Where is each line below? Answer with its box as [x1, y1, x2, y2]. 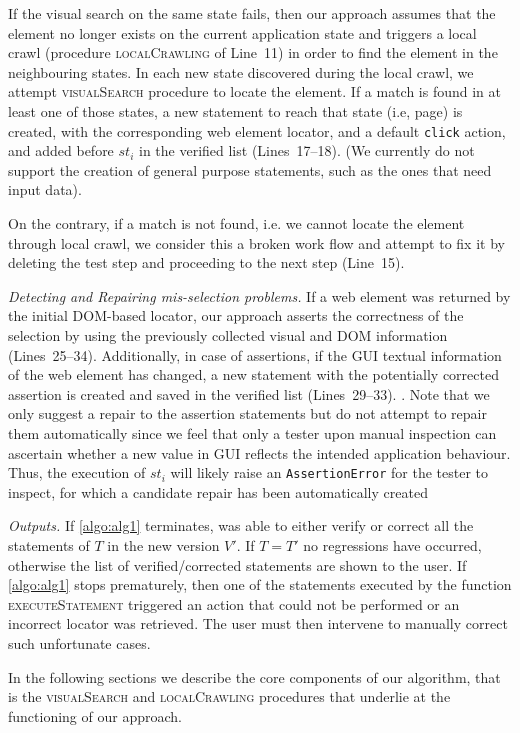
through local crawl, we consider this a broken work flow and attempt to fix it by [8, 232, 505, 253]
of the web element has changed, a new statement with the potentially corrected [8, 364, 499, 385]
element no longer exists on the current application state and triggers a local [8, 22, 477, 43]
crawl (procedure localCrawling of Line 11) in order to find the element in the [8, 42, 498, 63]
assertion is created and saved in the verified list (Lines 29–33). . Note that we [8, 383, 490, 404]
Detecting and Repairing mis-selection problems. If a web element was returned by [8, 285, 511, 306]
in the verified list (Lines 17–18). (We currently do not [138, 140, 475, 161]
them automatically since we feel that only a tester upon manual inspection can [8, 422, 497, 443]
